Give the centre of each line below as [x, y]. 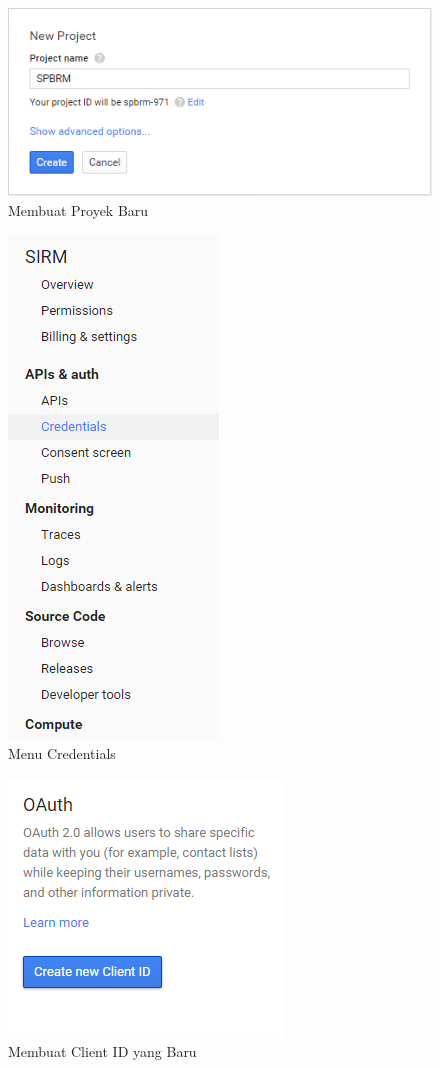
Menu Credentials [62, 753]
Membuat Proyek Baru [78, 209]
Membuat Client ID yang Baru [102, 1051]
